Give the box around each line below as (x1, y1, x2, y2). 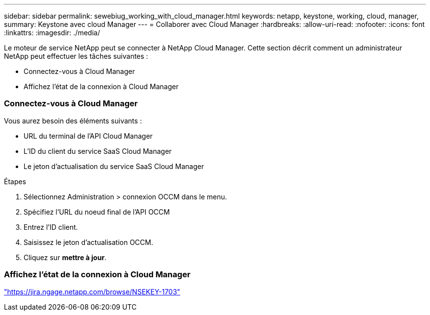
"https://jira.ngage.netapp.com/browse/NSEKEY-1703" (4, 287, 181, 296)
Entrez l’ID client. (24, 222, 78, 231)
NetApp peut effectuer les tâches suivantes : (4, 52, 148, 60)
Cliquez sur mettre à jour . (24, 253, 107, 262)
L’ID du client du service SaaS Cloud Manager (24, 146, 172, 155)
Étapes (4, 177, 27, 186)
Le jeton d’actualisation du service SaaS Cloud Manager (24, 162, 204, 170)
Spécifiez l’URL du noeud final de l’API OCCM (24, 207, 170, 216)
